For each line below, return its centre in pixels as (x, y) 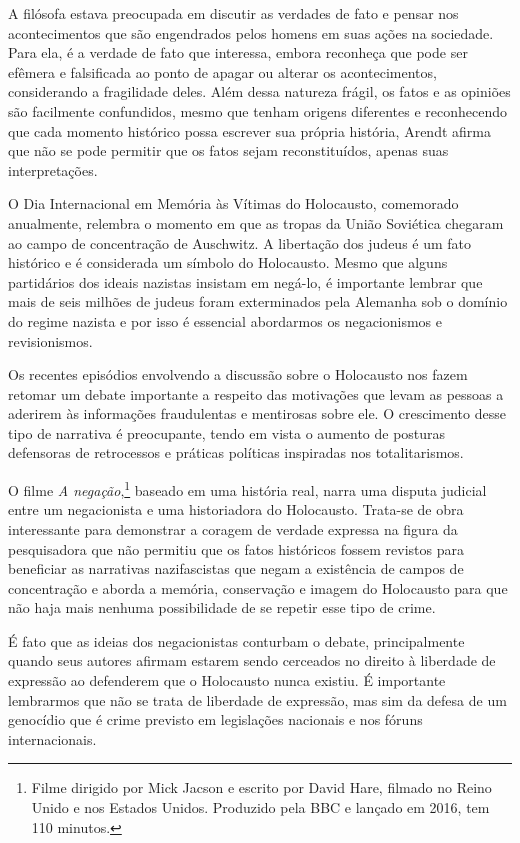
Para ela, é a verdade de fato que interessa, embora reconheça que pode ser (238, 52)
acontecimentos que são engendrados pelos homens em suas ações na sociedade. (251, 32)
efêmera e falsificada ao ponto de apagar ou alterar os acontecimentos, (222, 71)
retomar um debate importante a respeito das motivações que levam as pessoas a (256, 393)
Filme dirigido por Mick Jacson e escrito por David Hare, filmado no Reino (261, 787)
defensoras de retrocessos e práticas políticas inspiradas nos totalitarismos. (236, 452)
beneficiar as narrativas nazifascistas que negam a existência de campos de (236, 568)
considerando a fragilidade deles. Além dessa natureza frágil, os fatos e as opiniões (259, 91)
